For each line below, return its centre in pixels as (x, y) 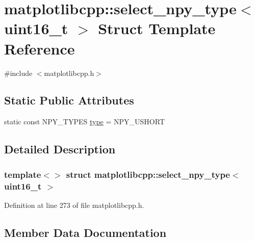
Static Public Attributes (69, 100)
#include (18, 73)
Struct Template (157, 28)
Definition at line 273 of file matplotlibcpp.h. (74, 205)
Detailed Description (60, 149)
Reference (40, 48)
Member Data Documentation (85, 232)
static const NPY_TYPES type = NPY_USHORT (84, 122)
